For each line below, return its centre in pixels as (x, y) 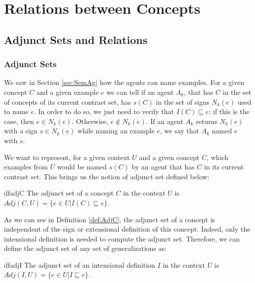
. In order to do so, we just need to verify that (104, 111)
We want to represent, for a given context (67, 157)
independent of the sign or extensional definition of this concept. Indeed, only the (127, 229)
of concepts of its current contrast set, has (68, 101)
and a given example (68, 92)
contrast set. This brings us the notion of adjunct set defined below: (107, 176)
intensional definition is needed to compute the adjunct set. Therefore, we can (122, 238)
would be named (82, 167)
